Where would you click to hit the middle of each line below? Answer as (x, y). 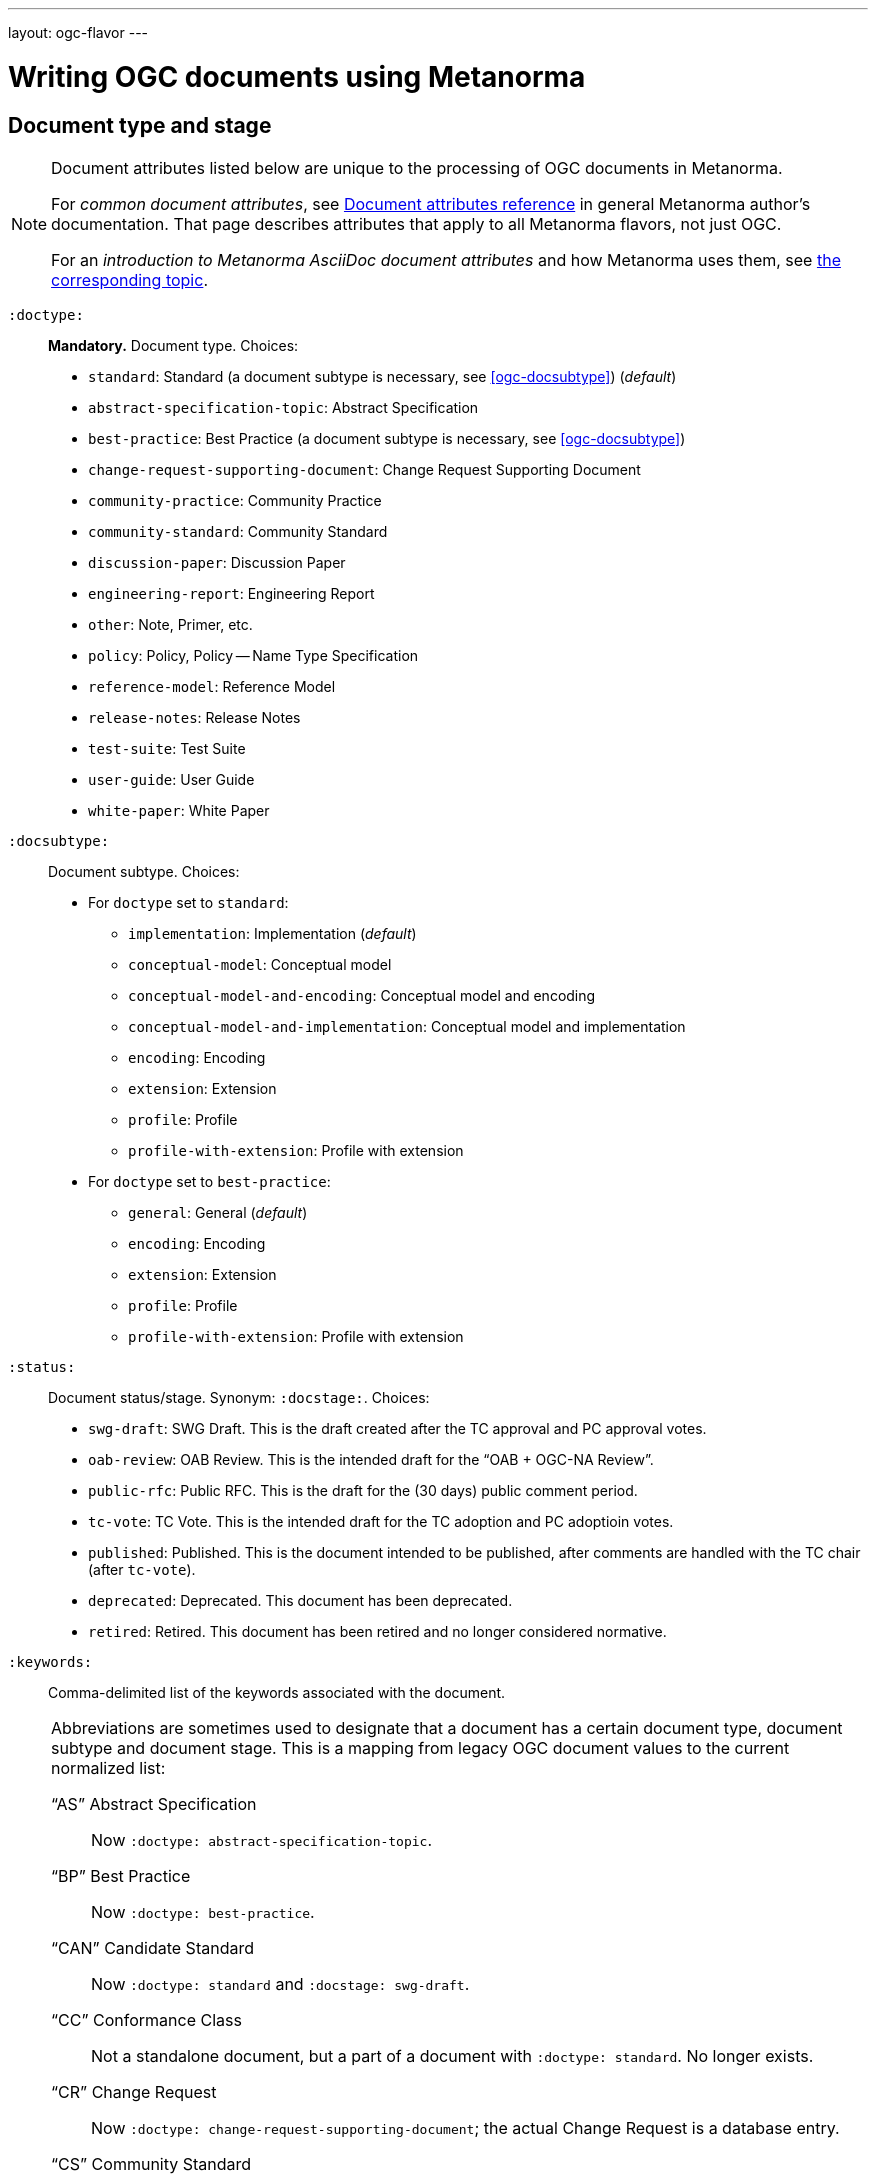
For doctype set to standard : (188, 902)
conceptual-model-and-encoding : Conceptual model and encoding (362, 995)
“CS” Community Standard (151, 2163)
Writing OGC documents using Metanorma (297, 76)
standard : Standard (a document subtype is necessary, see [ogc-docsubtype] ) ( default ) (382, 376)
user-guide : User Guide (171, 779)
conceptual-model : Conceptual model (260, 964)
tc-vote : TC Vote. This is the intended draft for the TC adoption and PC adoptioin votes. (381, 1521)
